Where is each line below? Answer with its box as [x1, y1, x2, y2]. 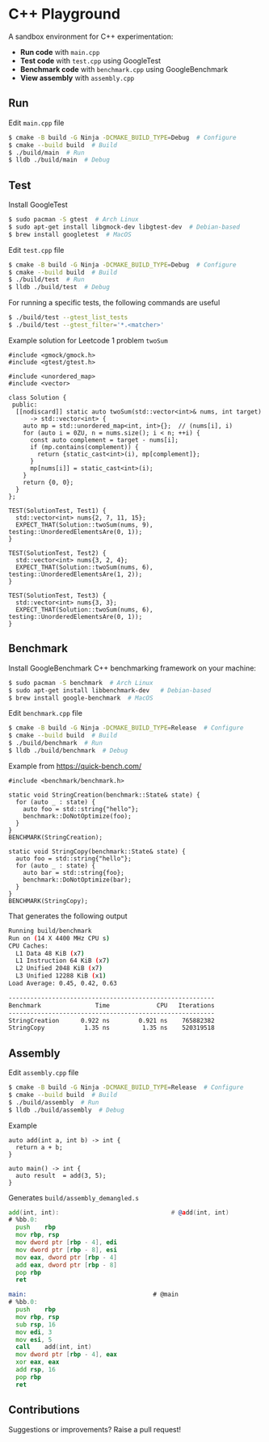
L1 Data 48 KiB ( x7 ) [15, 949, 85, 957]
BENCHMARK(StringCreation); [8, 833, 103, 841]
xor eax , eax [15, 1358, 60, 1366]
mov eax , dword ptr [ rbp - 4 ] [15, 1253, 117, 1261]
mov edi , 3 [15, 1328, 53, 1336]
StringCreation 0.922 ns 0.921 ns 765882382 [8, 1016, 216, 1024]
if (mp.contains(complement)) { [29, 443, 139, 451]
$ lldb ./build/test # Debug [8, 284, 111, 292]
